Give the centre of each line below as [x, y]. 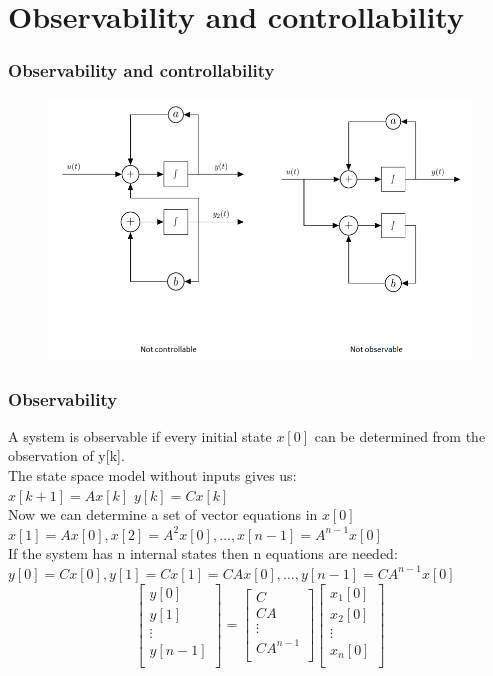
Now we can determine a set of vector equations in [163, 514]
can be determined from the [400, 435]
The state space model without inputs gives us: [152, 475]
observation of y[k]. [66, 455]
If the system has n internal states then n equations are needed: [203, 553]
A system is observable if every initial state [140, 435]
